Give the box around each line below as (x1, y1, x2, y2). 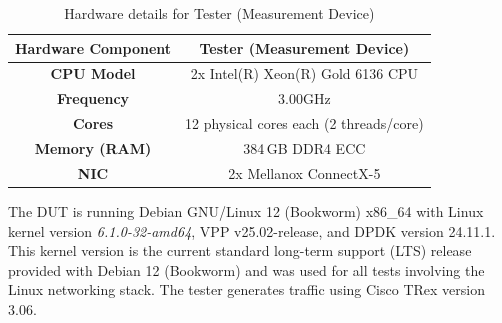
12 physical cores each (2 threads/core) (185, 113, 424, 134)
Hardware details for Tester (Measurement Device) (64, 3, 375, 23)
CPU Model (50, 63, 136, 84)
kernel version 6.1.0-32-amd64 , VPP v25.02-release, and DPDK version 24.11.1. (8, 220, 496, 241)
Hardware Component (15, 37, 172, 58)
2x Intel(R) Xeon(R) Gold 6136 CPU (190, 63, 419, 84)
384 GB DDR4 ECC (243, 137, 366, 158)
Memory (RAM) (34, 137, 152, 158)
